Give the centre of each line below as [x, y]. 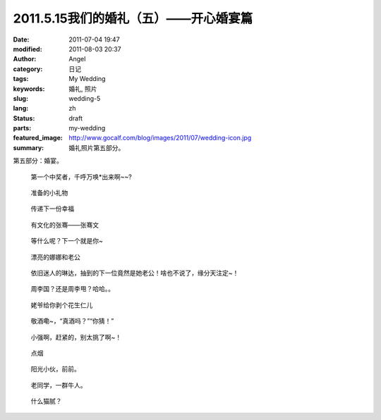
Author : [25, 59]
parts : [22, 128]
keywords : [29, 89]
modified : [28, 49]
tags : [21, 79]
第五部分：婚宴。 [38, 161]
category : [28, 69]
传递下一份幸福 [52, 209]
